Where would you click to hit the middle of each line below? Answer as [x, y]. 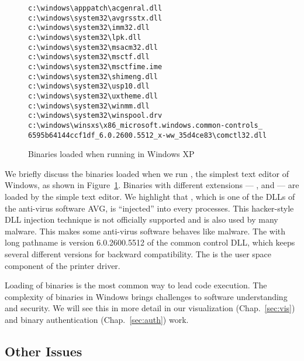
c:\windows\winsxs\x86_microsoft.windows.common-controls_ [145, 125]
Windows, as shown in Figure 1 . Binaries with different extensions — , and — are [152, 185]
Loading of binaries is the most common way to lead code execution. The [136, 285]
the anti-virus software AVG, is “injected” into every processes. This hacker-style [149, 208]
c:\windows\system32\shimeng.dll [93, 76]
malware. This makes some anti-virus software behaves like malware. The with [145, 231]
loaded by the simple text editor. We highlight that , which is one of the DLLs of [150, 196]
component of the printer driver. [63, 265]
